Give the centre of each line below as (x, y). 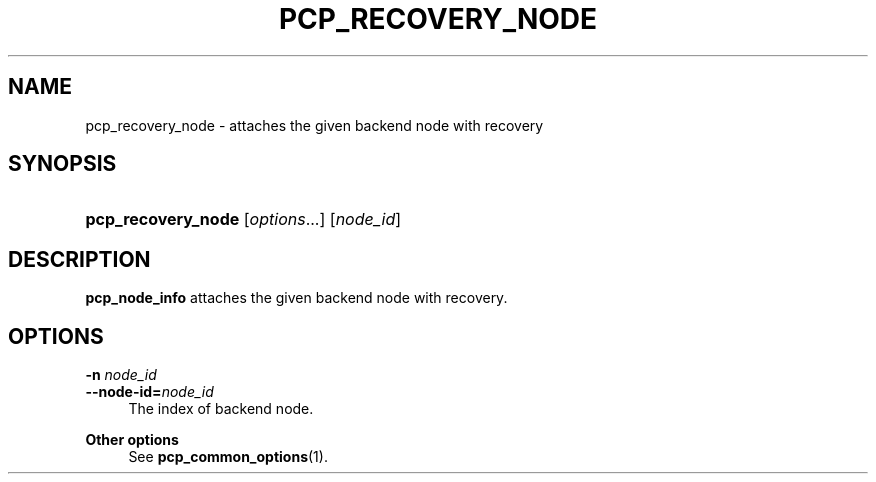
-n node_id (121, 375)
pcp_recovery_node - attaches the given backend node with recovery (314, 125)
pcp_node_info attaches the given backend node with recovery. (296, 298)
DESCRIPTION (79, 259)
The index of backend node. (221, 409)
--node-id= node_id (149, 392)
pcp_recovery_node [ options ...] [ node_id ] (243, 219)
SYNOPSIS (62, 164)
